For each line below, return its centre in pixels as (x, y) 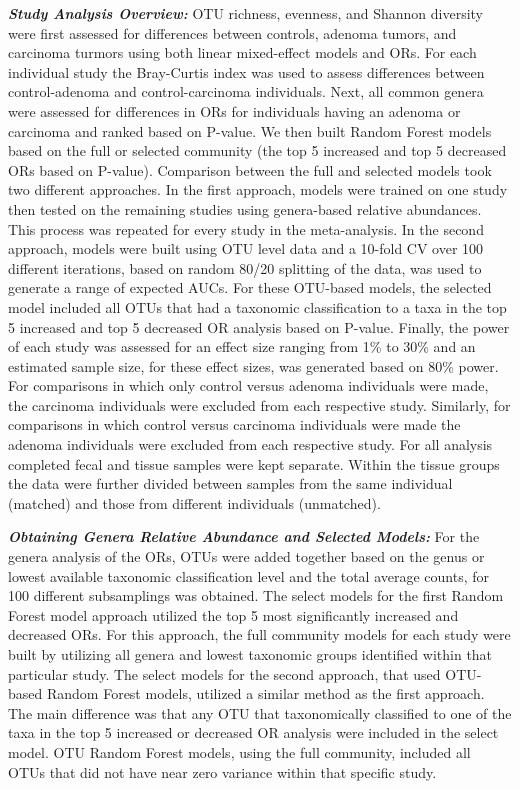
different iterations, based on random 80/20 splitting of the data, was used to (245, 267)
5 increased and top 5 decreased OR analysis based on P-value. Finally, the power (259, 326)
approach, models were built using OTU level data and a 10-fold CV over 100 (246, 248)
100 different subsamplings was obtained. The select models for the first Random (256, 595)
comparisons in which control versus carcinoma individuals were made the (234, 424)
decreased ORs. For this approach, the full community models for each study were (259, 634)
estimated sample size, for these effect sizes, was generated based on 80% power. (253, 365)
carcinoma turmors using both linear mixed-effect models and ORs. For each (242, 52)
